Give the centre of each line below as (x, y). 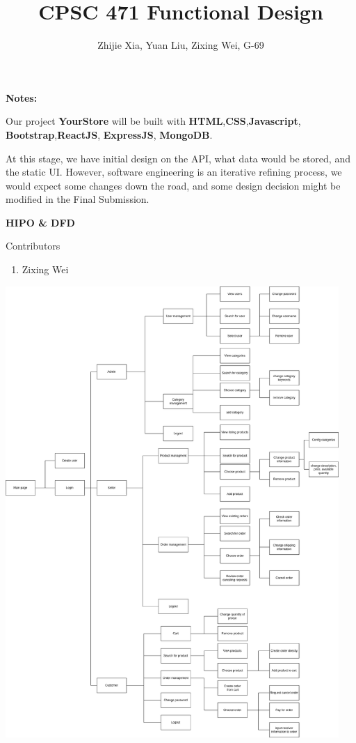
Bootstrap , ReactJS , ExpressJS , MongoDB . (109, 134)
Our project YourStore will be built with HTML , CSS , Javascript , (153, 121)
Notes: (22, 97)
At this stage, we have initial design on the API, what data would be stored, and (178, 158)
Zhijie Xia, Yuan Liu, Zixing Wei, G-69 (181, 45)
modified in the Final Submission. (78, 199)
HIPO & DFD (40, 222)
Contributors (33, 246)
